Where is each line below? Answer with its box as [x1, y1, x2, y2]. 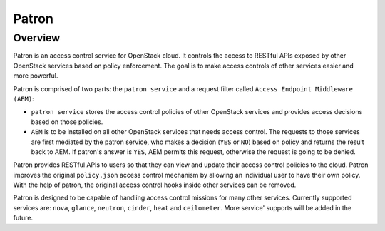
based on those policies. [31, 118, 103, 126]
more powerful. [13, 71, 58, 80]
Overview [13, 31, 61, 44]
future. [13, 214, 34, 222]
